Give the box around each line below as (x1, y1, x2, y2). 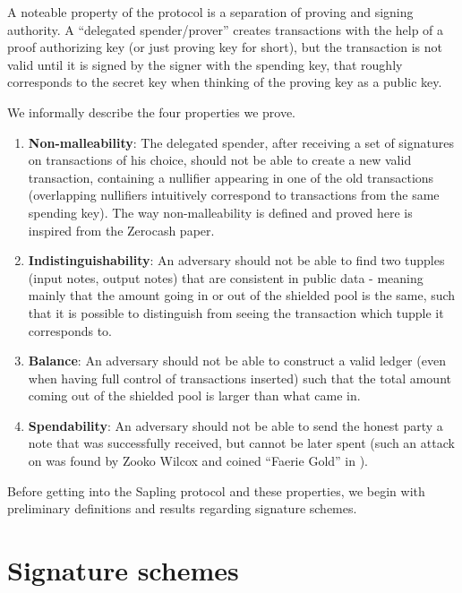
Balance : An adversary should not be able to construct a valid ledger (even (28, 351, 446, 370)
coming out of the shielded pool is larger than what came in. (28, 386, 361, 405)
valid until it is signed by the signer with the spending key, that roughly (7, 55, 403, 73)
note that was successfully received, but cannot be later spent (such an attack (28, 434, 455, 452)
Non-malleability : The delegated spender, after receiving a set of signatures (28, 133, 454, 151)
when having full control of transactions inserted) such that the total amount (28, 368, 451, 387)
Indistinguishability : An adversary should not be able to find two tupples (28, 251, 445, 270)
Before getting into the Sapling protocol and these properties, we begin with (7, 481, 425, 500)
